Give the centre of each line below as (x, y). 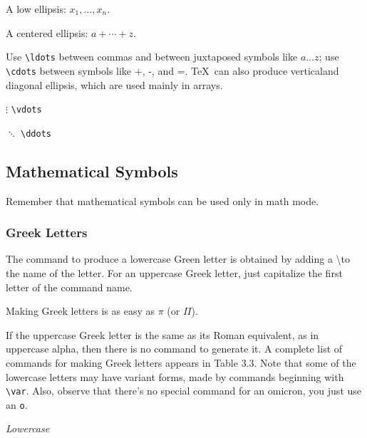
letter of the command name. (69, 287)
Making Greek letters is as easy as (80, 311)
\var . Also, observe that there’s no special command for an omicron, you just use (184, 391)
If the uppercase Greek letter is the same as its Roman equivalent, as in (162, 334)
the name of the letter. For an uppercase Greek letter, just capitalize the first (174, 273)
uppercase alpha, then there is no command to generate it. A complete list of (174, 349)
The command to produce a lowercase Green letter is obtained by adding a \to (178, 259)
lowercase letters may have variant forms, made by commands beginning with (175, 376)
